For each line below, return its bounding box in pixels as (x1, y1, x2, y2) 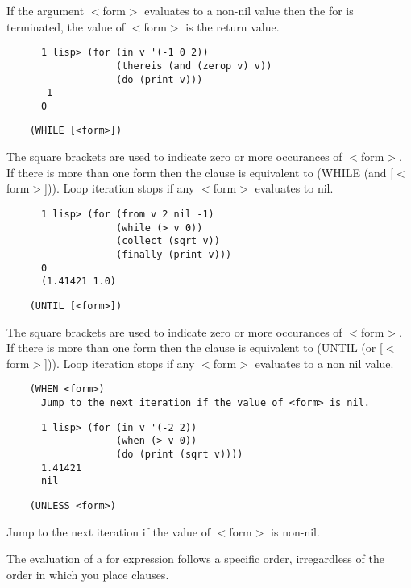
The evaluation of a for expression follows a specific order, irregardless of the (6, 550, 384, 567)
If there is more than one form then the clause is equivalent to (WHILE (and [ (6, 164, 394, 180)
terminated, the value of (6, 18, 126, 35)
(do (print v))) (116, 73, 203, 85)
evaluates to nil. (255, 180, 334, 197)
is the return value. (185, 18, 280, 35)
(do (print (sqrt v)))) (116, 448, 243, 460)
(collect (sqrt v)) (116, 235, 220, 247)
